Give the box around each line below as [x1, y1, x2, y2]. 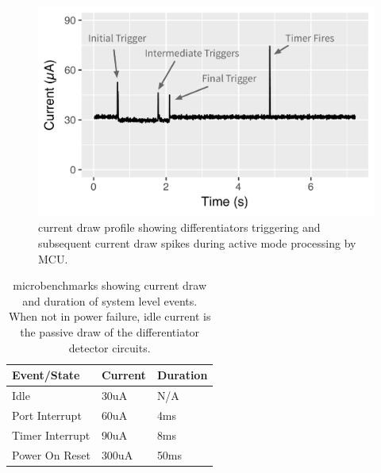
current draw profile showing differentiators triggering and [38, 219, 321, 236]
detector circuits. [68, 339, 151, 356]
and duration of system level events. [22, 292, 198, 309]
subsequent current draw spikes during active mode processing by [38, 235, 356, 252]
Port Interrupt [12, 406, 82, 423]
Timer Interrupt [12, 426, 90, 443]
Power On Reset [12, 446, 90, 463]
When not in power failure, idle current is [8, 308, 211, 325]
